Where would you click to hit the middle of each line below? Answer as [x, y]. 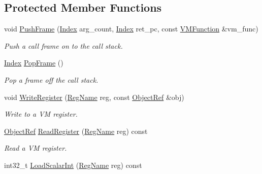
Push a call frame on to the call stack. [63, 45]
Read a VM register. [36, 148]
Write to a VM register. [41, 114]
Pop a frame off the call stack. [51, 79]
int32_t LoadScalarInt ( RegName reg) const [73, 165]
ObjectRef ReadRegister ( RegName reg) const [76, 131]
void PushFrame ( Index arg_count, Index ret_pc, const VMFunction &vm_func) [131, 29]
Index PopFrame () [34, 63]
